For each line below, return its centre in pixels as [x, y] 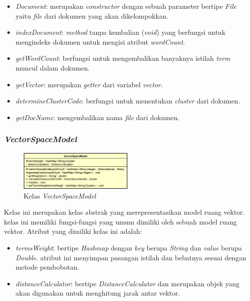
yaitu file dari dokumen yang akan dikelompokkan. [92, 15]
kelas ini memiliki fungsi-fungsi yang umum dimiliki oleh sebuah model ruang [121, 221]
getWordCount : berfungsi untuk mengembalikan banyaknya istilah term [123, 58]
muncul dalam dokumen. [53, 67]
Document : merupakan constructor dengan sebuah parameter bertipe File [126, 6]
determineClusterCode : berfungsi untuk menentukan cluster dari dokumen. [128, 101]
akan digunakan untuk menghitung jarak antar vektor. [98, 293]
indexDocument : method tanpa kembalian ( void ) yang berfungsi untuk [120, 32]
